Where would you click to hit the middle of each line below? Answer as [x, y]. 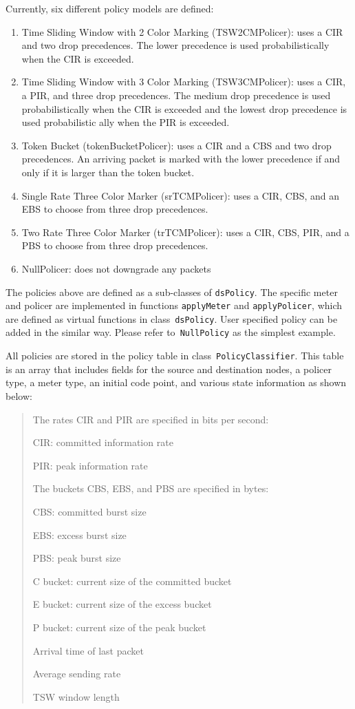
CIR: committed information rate [103, 442]
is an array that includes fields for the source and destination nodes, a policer [169, 369]
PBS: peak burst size [77, 558]
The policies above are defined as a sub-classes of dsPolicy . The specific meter [172, 292]
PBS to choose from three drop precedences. [115, 245]
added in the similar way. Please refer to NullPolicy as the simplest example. [171, 332]
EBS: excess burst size [79, 535]
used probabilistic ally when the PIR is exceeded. [126, 122]
